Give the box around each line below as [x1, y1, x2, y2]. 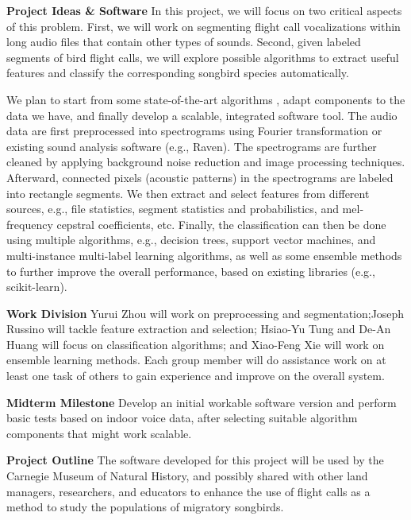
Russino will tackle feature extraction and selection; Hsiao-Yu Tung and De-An [6, 320, 391, 337]
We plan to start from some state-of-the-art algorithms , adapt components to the [6, 91, 405, 107]
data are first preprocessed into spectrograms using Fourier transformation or [6, 122, 382, 139]
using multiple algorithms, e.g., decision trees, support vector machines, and [6, 231, 376, 248]
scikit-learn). [6, 278, 67, 295]
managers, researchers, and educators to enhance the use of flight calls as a [6, 483, 371, 499]
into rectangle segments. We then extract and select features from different [6, 184, 370, 201]
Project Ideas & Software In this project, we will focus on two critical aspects [6, 2, 402, 18]
